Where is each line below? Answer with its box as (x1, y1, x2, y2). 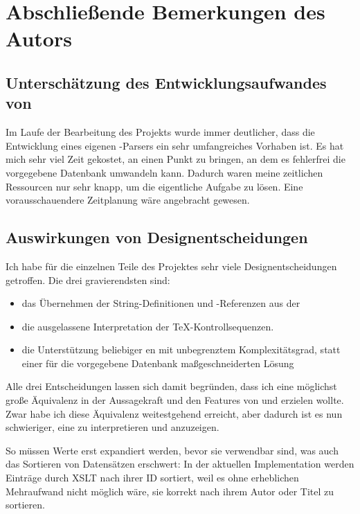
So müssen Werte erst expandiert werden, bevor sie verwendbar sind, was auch (6, 443, 339, 457)
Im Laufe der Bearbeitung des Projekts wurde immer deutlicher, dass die (6, 125, 315, 139)
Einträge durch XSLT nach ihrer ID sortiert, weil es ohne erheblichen (6, 470, 299, 485)
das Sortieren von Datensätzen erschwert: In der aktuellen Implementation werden (6, 457, 354, 471)
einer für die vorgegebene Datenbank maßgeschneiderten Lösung (21, 355, 294, 370)
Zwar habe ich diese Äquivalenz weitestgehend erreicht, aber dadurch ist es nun (6, 406, 343, 420)
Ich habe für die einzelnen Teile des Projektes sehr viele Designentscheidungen (6, 258, 337, 273)
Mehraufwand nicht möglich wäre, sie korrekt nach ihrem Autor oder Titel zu (6, 484, 334, 498)
